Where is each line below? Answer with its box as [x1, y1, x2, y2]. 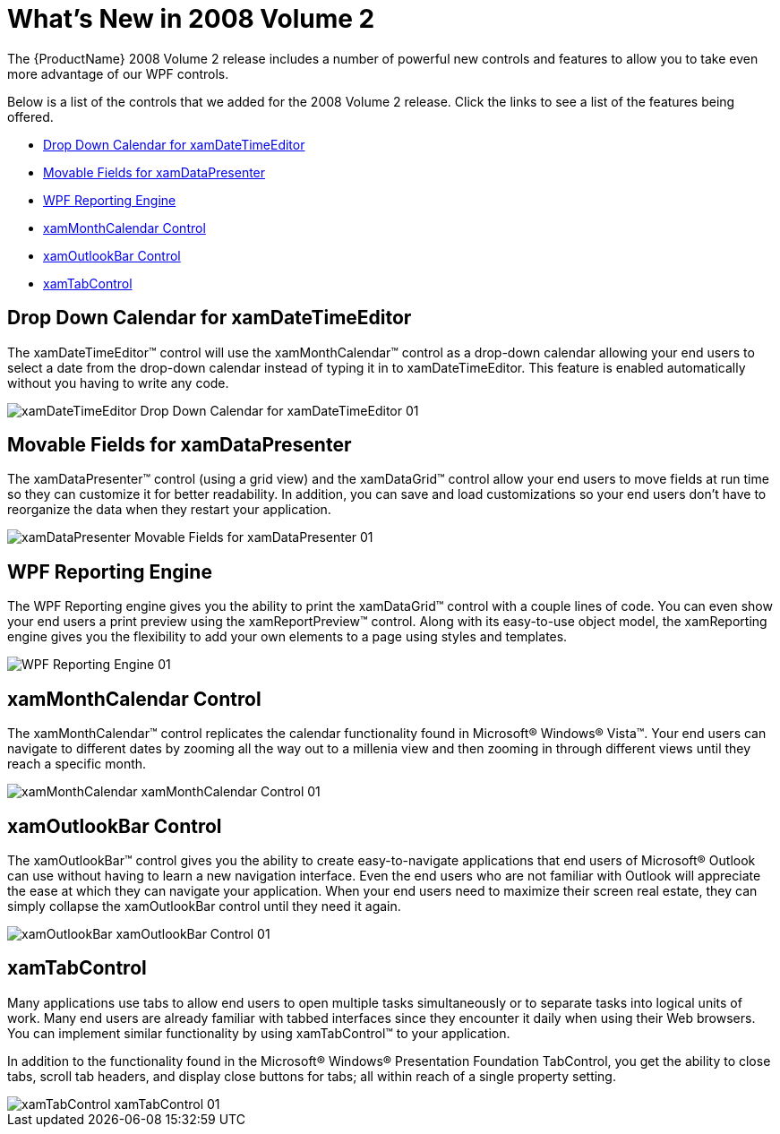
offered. [7, 108, 54, 125]
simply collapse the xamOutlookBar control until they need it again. [7, 898, 401, 914]
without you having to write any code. [7, 374, 229, 391]
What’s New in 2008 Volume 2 [7, 4, 375, 34]
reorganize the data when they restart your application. [7, 502, 331, 518]
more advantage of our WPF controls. [7, 65, 229, 82]
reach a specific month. [7, 756, 147, 772]
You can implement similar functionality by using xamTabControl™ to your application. [7, 1025, 510, 1041]
